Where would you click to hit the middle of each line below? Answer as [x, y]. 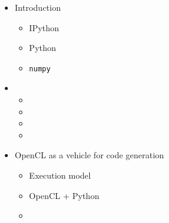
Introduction [38, 7]
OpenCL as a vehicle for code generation [89, 155]
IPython [44, 27]
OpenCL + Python [64, 195]
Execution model [60, 175]
